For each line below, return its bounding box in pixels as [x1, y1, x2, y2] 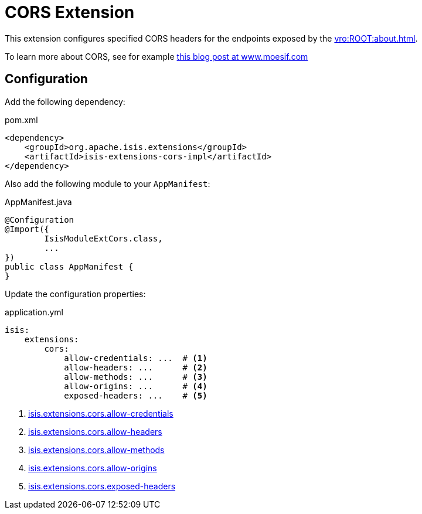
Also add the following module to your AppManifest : [5, 178, 210, 189]
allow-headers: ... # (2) [64, 362, 207, 372]
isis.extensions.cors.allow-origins [28, 462, 157, 473]
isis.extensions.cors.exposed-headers [28, 481, 176, 491]
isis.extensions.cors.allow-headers [28, 426, 162, 437]
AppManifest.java [5, 196, 72, 207]
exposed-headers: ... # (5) [64, 390, 207, 400]
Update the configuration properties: [5, 288, 146, 299]
